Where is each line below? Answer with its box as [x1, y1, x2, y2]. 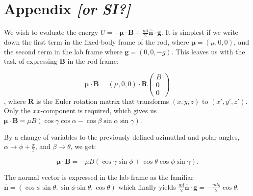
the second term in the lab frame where [4, 46, 123, 56]
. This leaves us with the [171, 46, 245, 56]
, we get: [70, 141, 96, 151]
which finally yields [118, 181, 176, 192]
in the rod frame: [67, 56, 119, 66]
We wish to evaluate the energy [4, 27, 99, 37]
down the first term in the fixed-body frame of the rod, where [4, 36, 189, 47]
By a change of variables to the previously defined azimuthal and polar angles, [4, 131, 240, 142]
